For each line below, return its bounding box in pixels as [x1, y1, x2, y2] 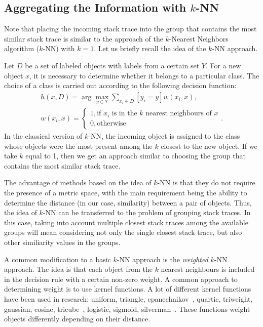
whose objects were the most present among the [4, 140, 153, 151]
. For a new [205, 60, 241, 70]
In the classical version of [4, 131, 83, 141]
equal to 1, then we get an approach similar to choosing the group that [25, 150, 246, 161]
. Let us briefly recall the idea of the [94, 43, 206, 54]
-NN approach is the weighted [117, 254, 208, 264]
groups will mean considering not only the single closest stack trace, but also [4, 227, 242, 237]
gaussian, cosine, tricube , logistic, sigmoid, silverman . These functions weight [4, 303, 250, 314]
